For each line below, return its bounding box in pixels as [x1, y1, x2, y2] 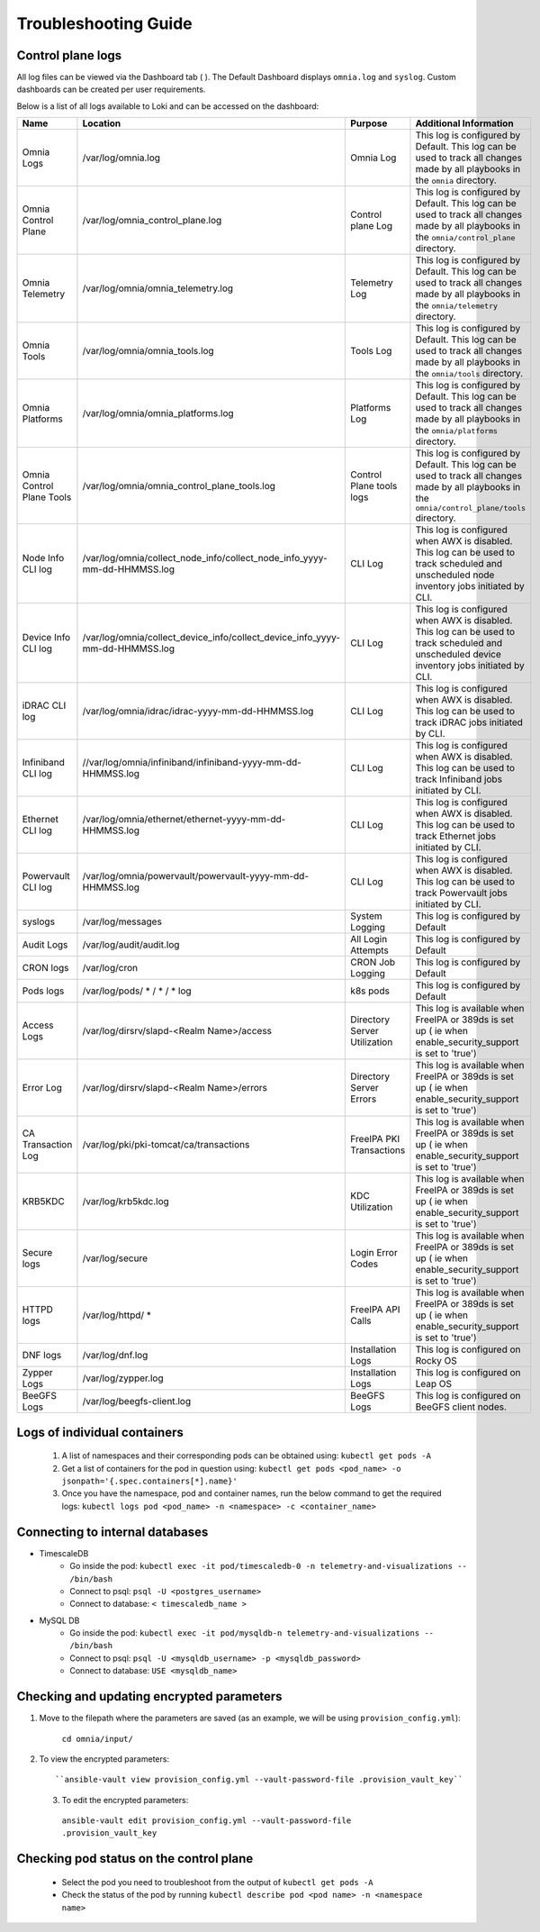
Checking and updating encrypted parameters [16, 1689, 283, 1704]
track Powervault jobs [415, 887, 508, 900]
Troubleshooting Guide [16, 14, 193, 33]
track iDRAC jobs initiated [415, 716, 524, 729]
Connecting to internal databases [16, 1524, 209, 1539]
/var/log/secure [82, 1252, 148, 1265]
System [350, 910, 382, 922]
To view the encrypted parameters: [39, 1753, 170, 1764]
